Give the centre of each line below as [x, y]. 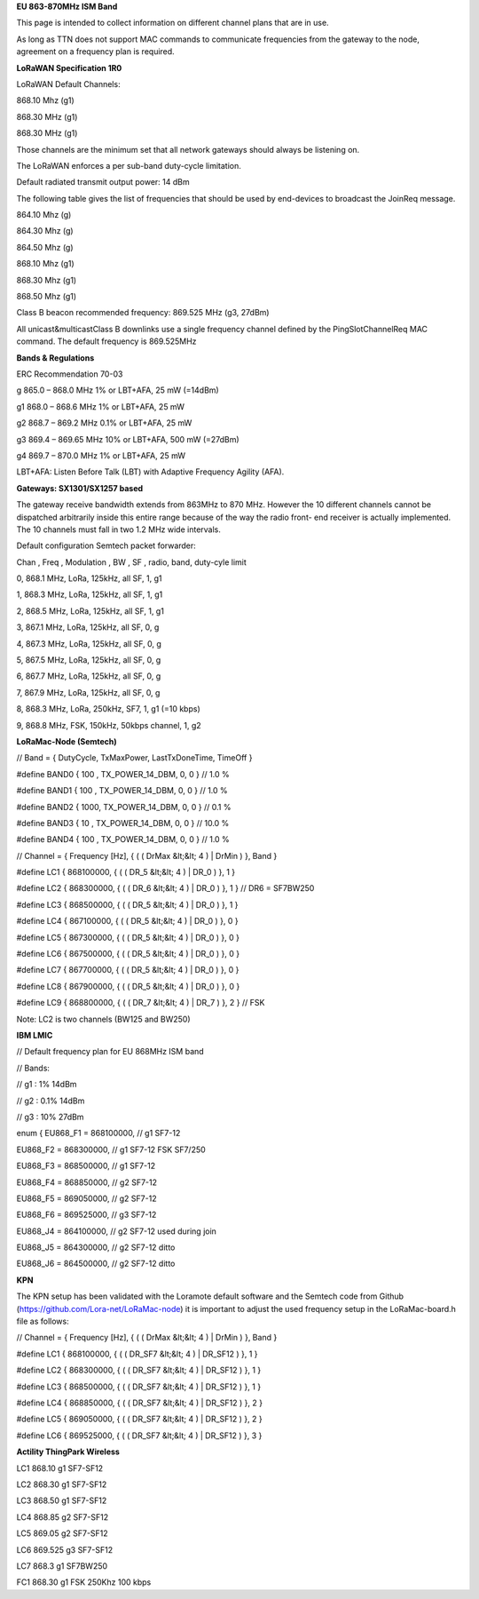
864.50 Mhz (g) [45, 247]
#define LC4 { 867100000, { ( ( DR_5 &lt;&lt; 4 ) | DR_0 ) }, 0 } [127, 921]
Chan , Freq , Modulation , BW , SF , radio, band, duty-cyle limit [132, 562]
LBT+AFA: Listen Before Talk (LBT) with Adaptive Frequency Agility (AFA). [150, 472]
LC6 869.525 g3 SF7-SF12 [65, 1549]
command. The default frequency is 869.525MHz [106, 341]
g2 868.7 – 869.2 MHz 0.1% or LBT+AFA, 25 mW [104, 423]
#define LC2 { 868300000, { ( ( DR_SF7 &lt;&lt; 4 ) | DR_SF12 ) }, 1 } [139, 1370]
